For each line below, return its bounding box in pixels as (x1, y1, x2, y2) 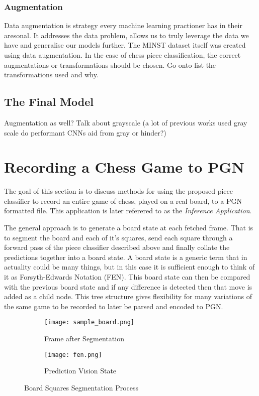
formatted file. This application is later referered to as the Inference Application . (4, 205, 252, 216)
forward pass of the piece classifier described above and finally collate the (4, 242, 230, 252)
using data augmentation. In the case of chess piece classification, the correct (4, 50, 241, 60)
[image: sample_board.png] (44, 319, 134, 326)
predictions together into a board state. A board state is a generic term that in (4, 251, 247, 262)
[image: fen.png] (44, 351, 102, 358)
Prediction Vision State (44, 365, 117, 376)
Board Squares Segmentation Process (24, 382, 139, 392)
